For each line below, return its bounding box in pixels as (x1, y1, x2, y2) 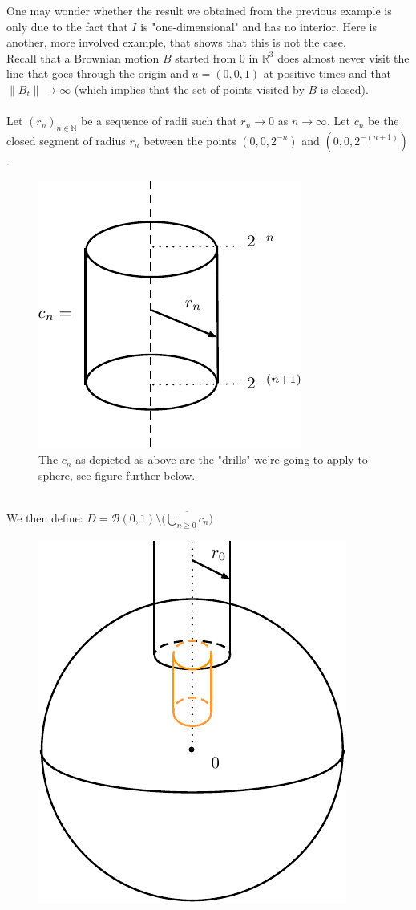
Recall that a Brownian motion (6, 49, 160, 66)
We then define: (6, 509, 83, 526)
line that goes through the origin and (6, 65, 188, 82)
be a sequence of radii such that (81, 112, 237, 129)
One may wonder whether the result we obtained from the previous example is (6, 2, 392, 18)
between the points (143, 132, 236, 148)
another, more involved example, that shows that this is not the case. (6, 34, 346, 51)
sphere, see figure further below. (38, 466, 196, 483)
